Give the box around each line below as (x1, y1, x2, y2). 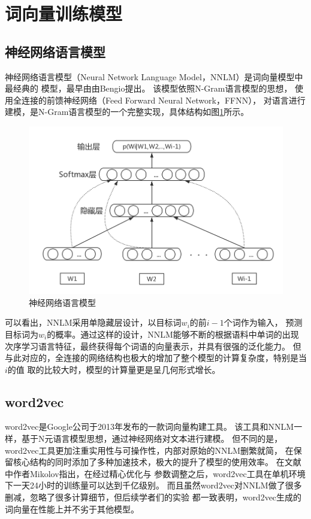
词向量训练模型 (5, 1, 123, 26)
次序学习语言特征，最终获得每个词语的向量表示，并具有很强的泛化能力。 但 (5, 339, 301, 352)
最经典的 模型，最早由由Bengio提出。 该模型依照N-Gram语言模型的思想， (5, 82, 292, 95)
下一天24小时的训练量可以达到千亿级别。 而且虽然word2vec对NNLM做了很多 (5, 479, 302, 491)
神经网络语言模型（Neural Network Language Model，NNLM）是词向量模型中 (5, 70, 303, 83)
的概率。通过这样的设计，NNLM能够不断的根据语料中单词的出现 (47, 327, 299, 340)
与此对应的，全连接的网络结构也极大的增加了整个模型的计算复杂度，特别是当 (5, 351, 307, 364)
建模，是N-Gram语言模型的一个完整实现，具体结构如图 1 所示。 (5, 105, 249, 118)
